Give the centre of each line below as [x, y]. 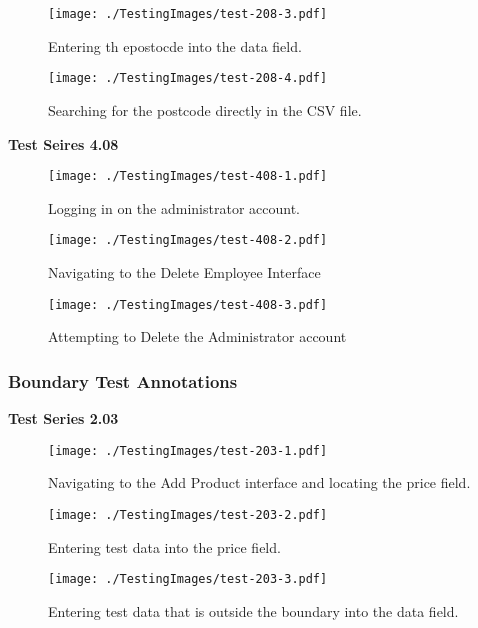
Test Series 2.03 [63, 418]
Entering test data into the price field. [164, 546]
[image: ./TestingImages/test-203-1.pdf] [188, 450]
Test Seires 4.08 [63, 143]
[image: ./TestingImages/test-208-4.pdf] [188, 78]
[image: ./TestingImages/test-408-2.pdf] [188, 240]
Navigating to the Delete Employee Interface [184, 272]
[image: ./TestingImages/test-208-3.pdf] [188, 14]
